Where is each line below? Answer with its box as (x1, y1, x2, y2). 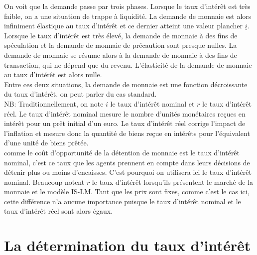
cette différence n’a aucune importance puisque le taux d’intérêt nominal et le (4, 196, 241, 206)
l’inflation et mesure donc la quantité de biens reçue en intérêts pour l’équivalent (4, 127, 250, 138)
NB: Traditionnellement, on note (4, 98, 104, 109)
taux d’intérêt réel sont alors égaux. (4, 206, 113, 216)
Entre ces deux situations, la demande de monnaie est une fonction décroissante (4, 79, 248, 89)
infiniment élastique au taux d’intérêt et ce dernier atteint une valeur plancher (4, 20, 243, 31)
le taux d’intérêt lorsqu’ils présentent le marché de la (92, 176, 254, 187)
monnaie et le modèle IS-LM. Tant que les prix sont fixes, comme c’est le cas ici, (4, 186, 250, 197)
